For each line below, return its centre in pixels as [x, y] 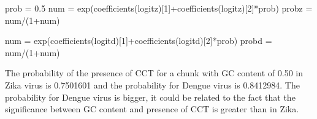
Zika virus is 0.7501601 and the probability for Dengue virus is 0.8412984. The [152, 85]
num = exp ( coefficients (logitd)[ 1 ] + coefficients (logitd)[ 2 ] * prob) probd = [139, 41]
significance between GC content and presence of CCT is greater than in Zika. [152, 109]
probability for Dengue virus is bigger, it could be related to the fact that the [150, 97]
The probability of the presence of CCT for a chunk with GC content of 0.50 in [154, 73]
